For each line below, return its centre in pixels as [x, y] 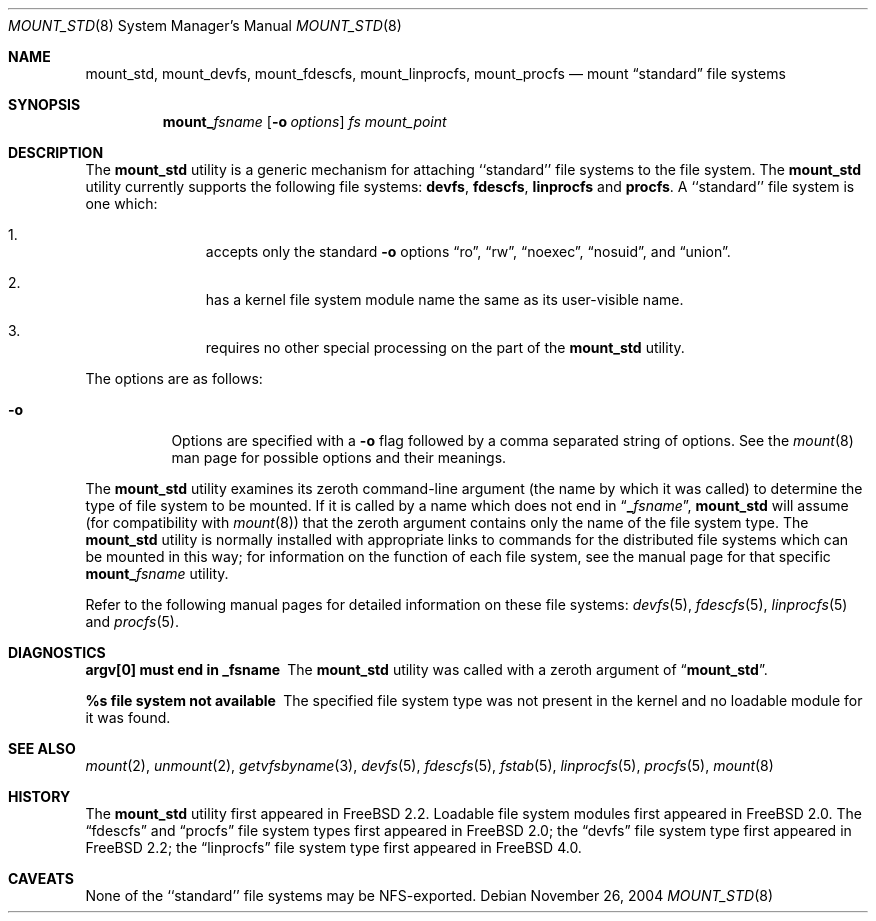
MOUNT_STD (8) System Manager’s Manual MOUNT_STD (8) [205, 25]
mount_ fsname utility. [157, 573]
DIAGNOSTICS [57, 652]
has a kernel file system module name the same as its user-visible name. [444, 299]
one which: [121, 203]
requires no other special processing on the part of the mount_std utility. [445, 347]
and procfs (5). [132, 621]
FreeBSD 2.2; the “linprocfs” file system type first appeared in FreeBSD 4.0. [333, 847]
